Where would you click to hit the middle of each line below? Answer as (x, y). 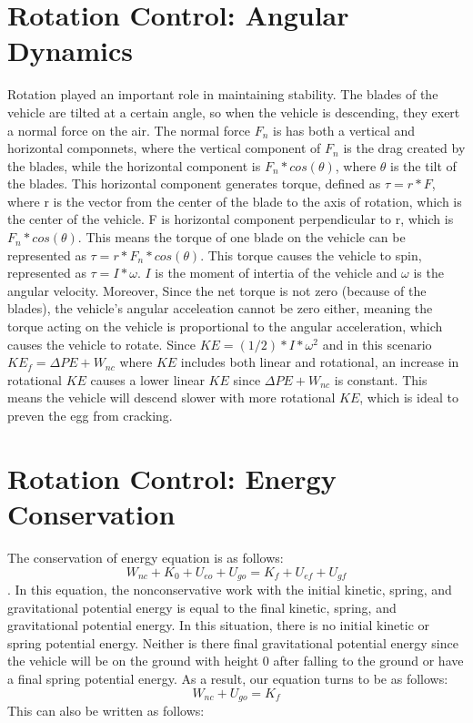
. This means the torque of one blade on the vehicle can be (242, 237)
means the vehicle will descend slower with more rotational (171, 397)
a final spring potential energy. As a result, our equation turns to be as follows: (228, 678)
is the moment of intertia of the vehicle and (276, 273)
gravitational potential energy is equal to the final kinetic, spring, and (202, 607)
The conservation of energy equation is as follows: (146, 557)
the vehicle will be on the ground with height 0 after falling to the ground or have (236, 661)
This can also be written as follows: (106, 710)
